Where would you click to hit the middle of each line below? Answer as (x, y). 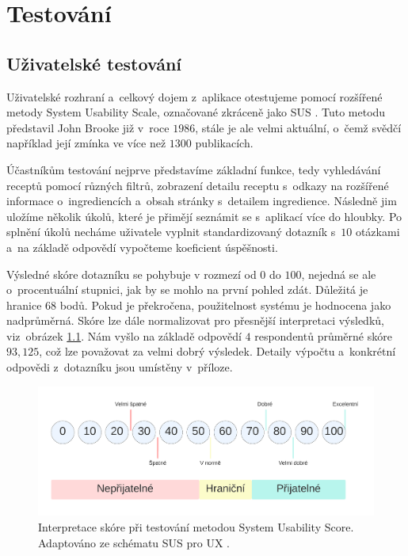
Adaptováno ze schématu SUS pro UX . (134, 542)
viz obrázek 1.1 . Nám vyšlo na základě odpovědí (124, 335)
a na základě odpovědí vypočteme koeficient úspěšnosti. (142, 247)
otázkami (377, 232)
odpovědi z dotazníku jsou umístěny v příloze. (120, 367)
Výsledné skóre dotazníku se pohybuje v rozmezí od (132, 274)
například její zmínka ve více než (86, 143)
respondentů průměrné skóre (323, 335)
